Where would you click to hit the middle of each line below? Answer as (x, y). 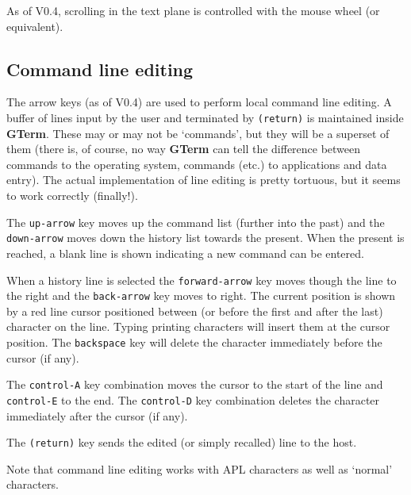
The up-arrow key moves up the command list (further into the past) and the (196, 222)
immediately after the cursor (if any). (97, 415)
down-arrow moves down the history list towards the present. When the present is (205, 238)
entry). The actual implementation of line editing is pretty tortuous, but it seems (204, 180)
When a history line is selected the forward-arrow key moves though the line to (202, 280)
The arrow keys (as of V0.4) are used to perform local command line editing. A (199, 102)
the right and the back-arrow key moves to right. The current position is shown (201, 295)
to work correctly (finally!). (72, 196)
